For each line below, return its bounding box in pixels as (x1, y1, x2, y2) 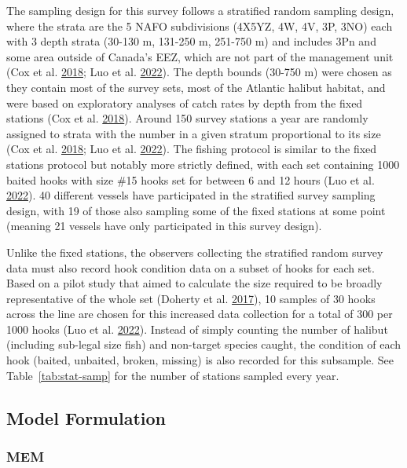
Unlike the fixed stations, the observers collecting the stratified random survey (6, 243, 383, 260)
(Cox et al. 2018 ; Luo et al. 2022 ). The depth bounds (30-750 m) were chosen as (6, 64, 392, 80)
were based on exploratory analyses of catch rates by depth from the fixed (6, 94, 363, 111)
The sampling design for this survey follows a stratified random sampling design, (6, 2, 394, 18)
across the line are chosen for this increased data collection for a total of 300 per (6, 305, 393, 322)
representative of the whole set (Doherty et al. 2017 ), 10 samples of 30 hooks (6, 290, 376, 306)
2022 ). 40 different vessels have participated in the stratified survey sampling (6, 187, 376, 203)
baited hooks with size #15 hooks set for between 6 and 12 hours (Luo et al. (6, 171, 375, 188)
